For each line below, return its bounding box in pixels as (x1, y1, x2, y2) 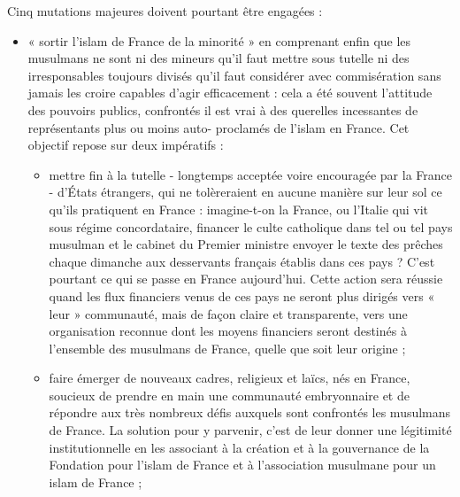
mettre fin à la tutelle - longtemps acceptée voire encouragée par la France (49, 165, 452, 183)
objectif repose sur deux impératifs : (27, 136, 224, 154)
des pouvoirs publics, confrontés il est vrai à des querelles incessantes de (27, 100, 418, 119)
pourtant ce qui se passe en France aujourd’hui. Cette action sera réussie (49, 269, 443, 288)
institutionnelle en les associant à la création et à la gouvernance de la (49, 438, 430, 456)
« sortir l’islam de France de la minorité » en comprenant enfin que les (27, 31, 411, 50)
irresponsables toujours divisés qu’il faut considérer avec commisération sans (27, 66, 441, 84)
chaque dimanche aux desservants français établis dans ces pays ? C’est (49, 252, 435, 270)
